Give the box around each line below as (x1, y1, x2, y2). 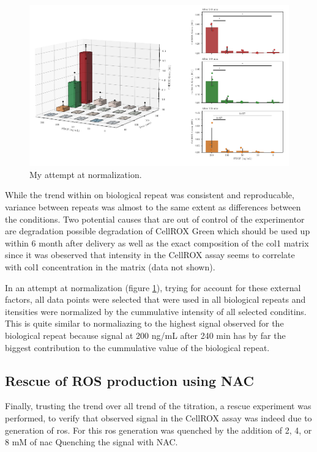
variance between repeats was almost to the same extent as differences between (5, 201, 301, 213)
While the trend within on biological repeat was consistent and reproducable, (5, 188, 294, 201)
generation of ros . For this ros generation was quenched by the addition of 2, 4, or (5, 423, 312, 436)
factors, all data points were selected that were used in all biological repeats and (5, 293, 306, 306)
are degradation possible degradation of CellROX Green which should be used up (5, 224, 310, 237)
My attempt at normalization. (29, 168, 142, 180)
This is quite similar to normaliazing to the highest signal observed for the (5, 317, 284, 330)
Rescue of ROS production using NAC (5, 371, 254, 390)
